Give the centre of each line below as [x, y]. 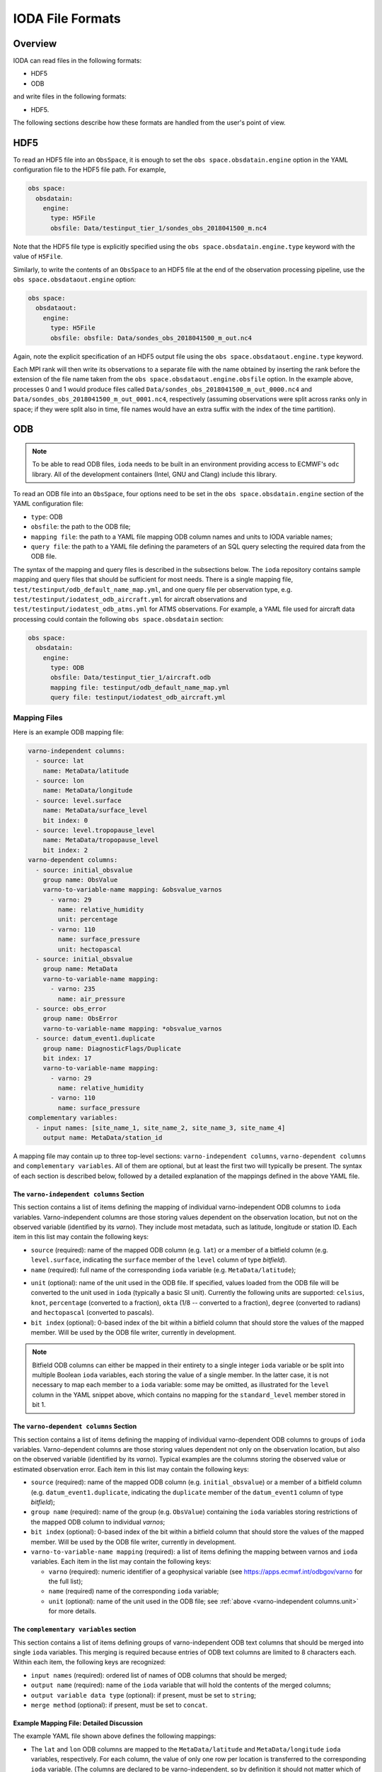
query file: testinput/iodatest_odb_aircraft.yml [138, 697]
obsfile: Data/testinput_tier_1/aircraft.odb [131, 678]
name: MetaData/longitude [88, 791]
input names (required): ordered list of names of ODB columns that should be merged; [159, 1675]
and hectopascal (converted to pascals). [92, 1313]
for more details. [73, 1611]
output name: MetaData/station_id [103, 1138]
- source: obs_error [71, 1009]
